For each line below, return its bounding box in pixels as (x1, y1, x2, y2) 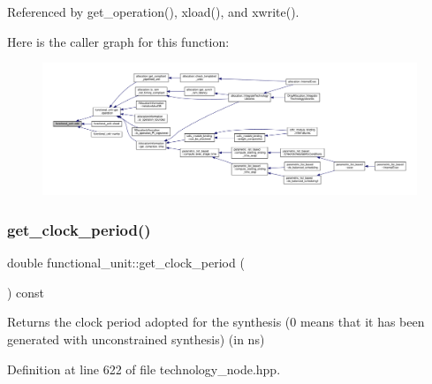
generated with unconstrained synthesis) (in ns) (7, 330, 265, 349)
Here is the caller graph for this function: (7, 32, 230, 50)
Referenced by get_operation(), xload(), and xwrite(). (7, 3, 299, 20)
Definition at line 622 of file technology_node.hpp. (7, 359, 281, 378)
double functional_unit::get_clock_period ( (7, 253, 245, 272)
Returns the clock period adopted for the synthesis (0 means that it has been (7, 312, 425, 331)
